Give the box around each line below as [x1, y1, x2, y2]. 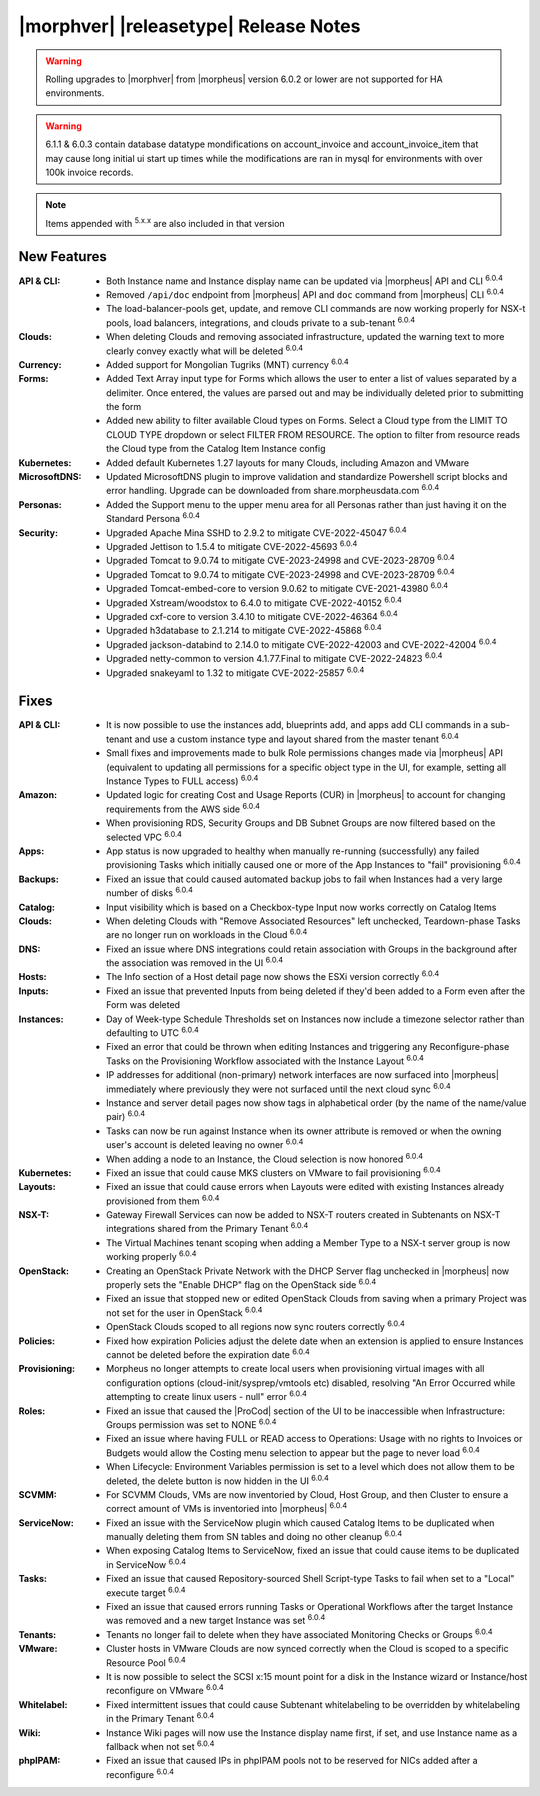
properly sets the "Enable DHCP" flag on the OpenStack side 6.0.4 [106, 1277, 377, 1291]
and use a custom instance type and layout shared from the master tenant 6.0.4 [134, 731, 459, 745]
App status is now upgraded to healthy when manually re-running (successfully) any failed [106, 845, 480, 857]
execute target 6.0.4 [106, 1585, 186, 1599]
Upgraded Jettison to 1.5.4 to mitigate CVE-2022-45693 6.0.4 [106, 539, 358, 552]
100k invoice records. [45, 166, 134, 178]
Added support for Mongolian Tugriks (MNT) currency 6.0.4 [106, 357, 349, 370]
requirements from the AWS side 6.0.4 [106, 801, 260, 815]
